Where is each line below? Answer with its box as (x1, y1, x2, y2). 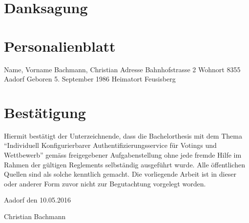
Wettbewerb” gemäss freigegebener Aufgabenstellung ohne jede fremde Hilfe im (4, 150, 242, 160)
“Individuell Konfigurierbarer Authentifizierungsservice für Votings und (4, 140, 217, 150)
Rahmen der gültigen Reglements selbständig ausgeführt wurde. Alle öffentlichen (4, 159, 245, 169)
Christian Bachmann (4, 211, 66, 221)
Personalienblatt (4, 36, 116, 56)
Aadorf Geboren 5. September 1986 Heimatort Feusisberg (4, 74, 176, 84)
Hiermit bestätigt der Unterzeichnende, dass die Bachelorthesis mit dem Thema (4, 130, 242, 141)
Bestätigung (4, 102, 86, 122)
